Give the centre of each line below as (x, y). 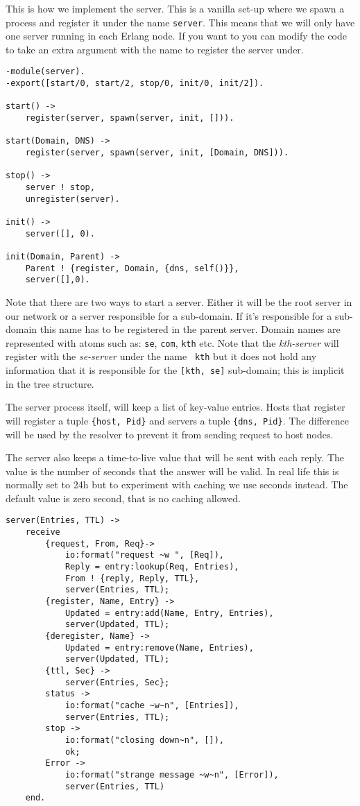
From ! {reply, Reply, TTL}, (132, 578)
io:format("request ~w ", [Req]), (144, 555)
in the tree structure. (50, 383)
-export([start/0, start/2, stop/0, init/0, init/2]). (135, 84)
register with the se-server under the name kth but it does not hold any (161, 356)
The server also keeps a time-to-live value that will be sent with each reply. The (175, 457)
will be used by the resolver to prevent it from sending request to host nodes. (170, 434)
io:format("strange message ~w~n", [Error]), (172, 774)
